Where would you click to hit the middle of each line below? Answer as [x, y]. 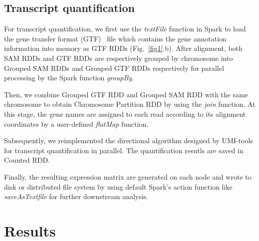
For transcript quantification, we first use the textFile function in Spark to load [125, 29]
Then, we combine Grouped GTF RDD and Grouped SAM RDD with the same [126, 94]
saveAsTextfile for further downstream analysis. [76, 196]
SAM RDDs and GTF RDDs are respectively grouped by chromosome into [119, 58]
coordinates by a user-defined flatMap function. [76, 123]
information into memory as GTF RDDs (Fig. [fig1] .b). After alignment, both [123, 48]
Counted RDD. [27, 160]
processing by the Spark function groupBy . [69, 78]
